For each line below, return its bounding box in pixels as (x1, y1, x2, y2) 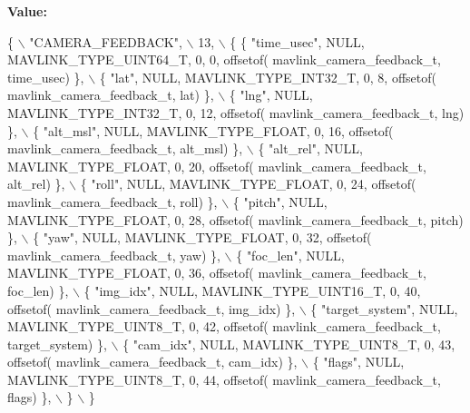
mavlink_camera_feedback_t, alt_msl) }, (7, 139, 243, 158)
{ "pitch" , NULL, (232, 192, 328, 211)
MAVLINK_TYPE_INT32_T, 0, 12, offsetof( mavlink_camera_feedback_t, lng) (7, 103, 465, 122)
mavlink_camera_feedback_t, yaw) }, (7, 245, 220, 264)
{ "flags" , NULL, (312, 352, 405, 371)
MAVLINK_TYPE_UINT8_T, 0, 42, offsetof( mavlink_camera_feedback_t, (7, 317, 441, 336)
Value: (7, 2, 47, 20)
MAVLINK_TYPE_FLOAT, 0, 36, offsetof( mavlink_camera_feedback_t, (7, 263, 426, 282)
